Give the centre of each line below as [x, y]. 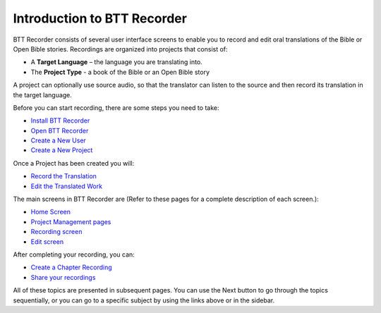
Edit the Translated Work [66, 186]
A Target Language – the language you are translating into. [116, 62]
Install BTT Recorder [60, 121]
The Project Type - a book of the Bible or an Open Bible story [120, 72]
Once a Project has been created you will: [74, 163]
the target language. [42, 94]
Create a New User [58, 140]
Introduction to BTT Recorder [100, 18]
